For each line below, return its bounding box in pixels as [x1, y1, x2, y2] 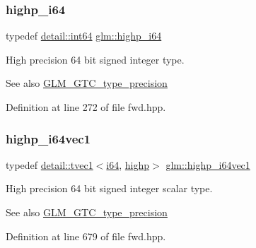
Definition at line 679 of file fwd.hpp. [6, 228, 166, 243]
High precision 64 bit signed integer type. [6, 52, 185, 66]
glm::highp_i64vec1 [165, 157, 250, 172]
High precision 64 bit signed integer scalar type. [6, 181, 213, 196]
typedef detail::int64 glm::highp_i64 [6, 28, 162, 43]
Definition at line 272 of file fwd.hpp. [6, 100, 166, 114]
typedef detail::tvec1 [6, 157, 93, 172]
